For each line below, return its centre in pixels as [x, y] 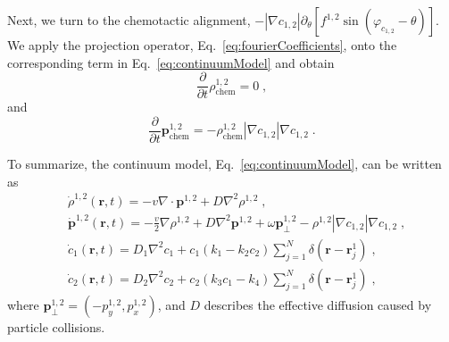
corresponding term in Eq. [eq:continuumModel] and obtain [171, 62]
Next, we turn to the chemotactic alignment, [129, 20]
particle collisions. [56, 326]
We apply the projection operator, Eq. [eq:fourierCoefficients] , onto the [202, 45]
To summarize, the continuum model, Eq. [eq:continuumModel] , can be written [224, 163]
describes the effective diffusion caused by [318, 304]
